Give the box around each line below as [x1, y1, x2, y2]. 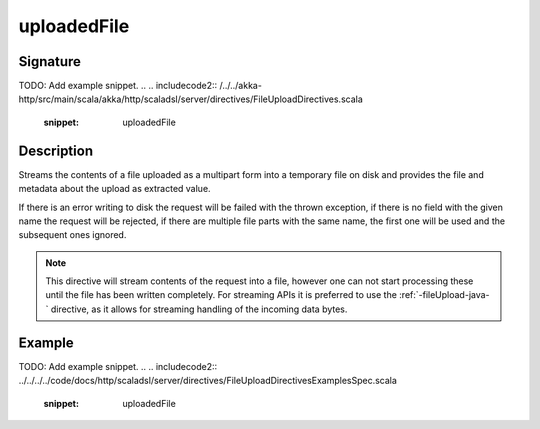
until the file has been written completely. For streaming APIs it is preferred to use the [45, 289, 397, 301]
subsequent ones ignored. [18, 229, 127, 241]
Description [18, 142, 94, 159]
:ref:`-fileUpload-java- [398, 289, 490, 301]
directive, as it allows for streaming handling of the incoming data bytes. [50, 303, 348, 315]
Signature [18, 53, 82, 70]
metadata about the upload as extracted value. [18, 183, 211, 195]
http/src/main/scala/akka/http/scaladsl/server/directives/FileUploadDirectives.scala [18, 93, 364, 105]
